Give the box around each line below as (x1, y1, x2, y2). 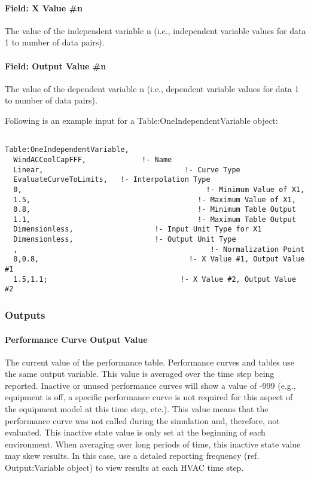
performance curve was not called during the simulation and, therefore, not (5, 414, 280, 427)
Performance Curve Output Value (5, 333, 148, 345)
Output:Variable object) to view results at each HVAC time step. (5, 461, 244, 474)
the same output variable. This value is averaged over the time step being (5, 367, 275, 380)
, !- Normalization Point (13, 245, 305, 254)
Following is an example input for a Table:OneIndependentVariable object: (5, 114, 278, 126)
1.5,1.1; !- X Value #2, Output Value (13, 275, 296, 284)
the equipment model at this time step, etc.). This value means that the (5, 403, 269, 415)
